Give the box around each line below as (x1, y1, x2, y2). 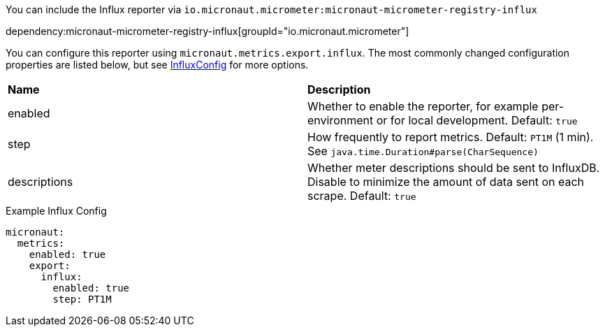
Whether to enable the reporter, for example (307, 99, 539, 113)
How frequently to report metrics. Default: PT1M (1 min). (307, 130, 594, 144)
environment (307, 113, 374, 127)
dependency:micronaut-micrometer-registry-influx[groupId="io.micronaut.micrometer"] (6, 25, 409, 37)
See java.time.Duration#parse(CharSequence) (307, 144, 539, 158)
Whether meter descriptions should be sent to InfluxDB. (307, 161, 600, 175)
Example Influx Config (6, 205, 107, 217)
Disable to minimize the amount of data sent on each (307, 175, 584, 189)
